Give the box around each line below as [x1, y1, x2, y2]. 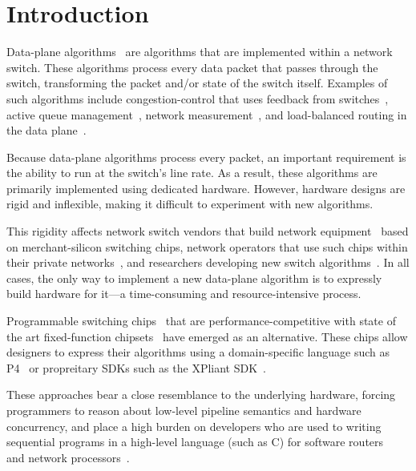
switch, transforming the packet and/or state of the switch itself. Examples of [6, 74, 388, 91]
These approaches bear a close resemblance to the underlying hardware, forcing [6, 386, 396, 403]
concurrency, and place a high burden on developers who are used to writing [6, 417, 382, 434]
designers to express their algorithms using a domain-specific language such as [6, 344, 390, 360]
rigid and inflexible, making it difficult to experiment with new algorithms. [6, 195, 374, 212]
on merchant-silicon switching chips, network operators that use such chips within [6, 238, 408, 255]
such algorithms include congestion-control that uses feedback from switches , [6, 90, 389, 107]
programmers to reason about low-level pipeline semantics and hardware [6, 402, 361, 418]
